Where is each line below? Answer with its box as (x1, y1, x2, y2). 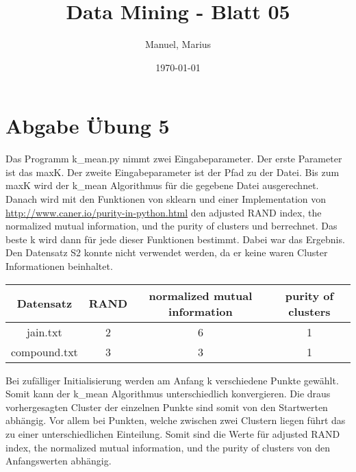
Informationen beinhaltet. (5, 259, 113, 273)
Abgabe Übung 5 (5, 112, 170, 140)
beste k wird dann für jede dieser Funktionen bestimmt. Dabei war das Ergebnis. (5, 232, 345, 246)
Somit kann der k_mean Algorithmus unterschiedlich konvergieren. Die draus (5, 386, 331, 401)
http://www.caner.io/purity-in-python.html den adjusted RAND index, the (5, 205, 322, 219)
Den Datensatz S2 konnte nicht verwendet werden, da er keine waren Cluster (5, 245, 328, 260)
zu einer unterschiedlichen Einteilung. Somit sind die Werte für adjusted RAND (5, 426, 340, 440)
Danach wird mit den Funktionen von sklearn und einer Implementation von (5, 192, 327, 206)
